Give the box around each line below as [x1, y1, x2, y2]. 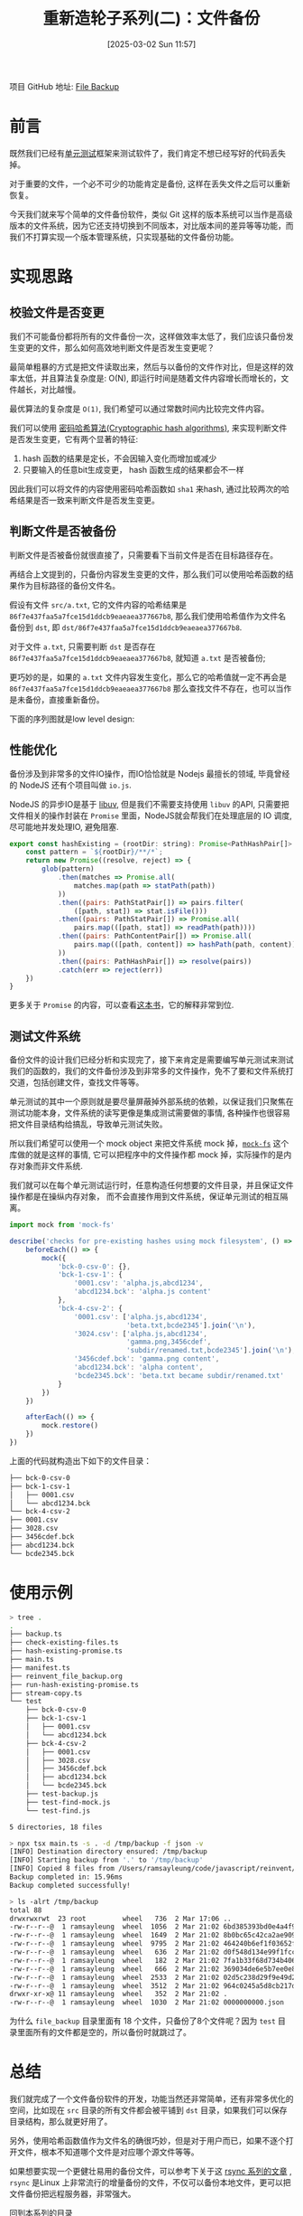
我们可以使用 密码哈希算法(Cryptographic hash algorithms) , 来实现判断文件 [9, 422, 288, 433]
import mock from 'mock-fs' [9, 1221, 115, 1230]
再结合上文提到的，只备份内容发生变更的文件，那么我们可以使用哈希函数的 [9, 569, 286, 580]
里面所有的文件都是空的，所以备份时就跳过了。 [16, 2027, 191, 2038]
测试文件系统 [9, 1028, 81, 1044]
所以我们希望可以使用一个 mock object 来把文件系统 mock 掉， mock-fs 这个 [9, 1138, 289, 1149]
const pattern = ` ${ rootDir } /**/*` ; [25, 847, 164, 857]
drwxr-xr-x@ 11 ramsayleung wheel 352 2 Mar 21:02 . [9, 1990, 228, 1999]
